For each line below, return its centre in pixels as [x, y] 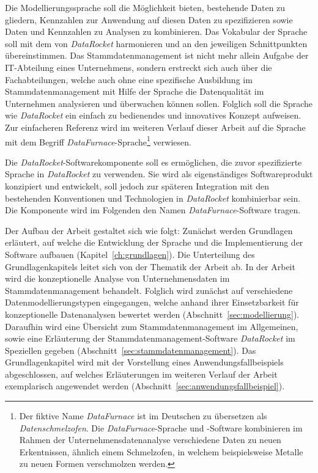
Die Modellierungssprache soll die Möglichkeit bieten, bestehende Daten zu [145, 7]
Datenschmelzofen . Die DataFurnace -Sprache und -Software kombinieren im [161, 427]
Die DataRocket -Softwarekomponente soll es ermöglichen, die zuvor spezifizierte [153, 162]
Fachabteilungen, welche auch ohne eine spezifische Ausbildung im [129, 79]
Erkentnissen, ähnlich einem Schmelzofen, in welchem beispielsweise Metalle [161, 451]
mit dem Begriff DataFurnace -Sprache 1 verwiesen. [98, 141]
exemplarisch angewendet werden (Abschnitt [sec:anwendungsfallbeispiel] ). [145, 386]
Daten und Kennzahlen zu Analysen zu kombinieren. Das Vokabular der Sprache [156, 31]
